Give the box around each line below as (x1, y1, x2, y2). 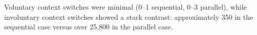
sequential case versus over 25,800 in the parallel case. (4, 21, 173, 32)
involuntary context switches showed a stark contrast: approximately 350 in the (4, 11, 253, 22)
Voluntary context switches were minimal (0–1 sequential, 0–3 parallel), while (4, 2, 247, 12)
